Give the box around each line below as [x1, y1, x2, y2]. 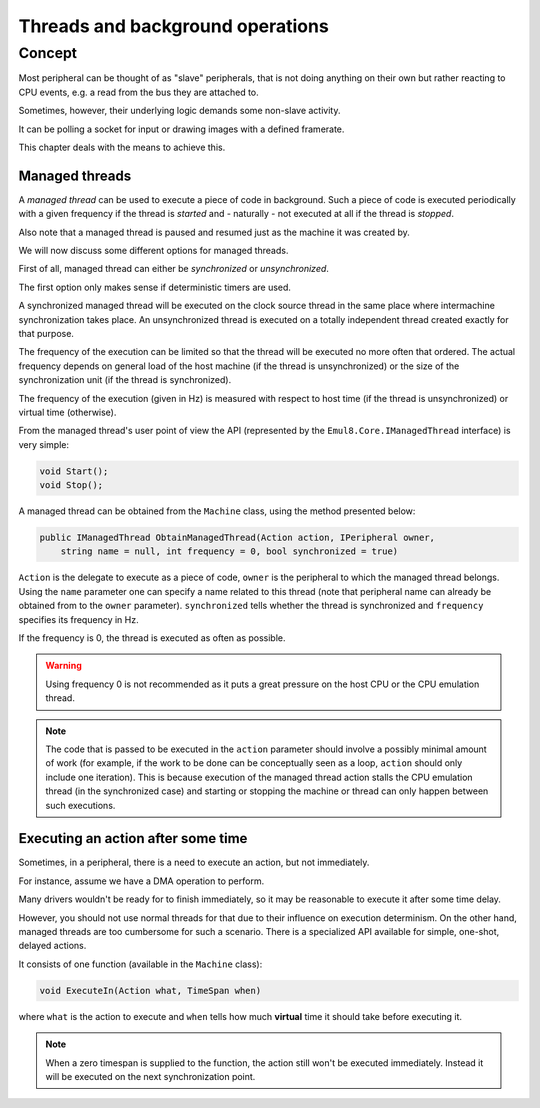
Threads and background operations [18, 15, 329, 37]
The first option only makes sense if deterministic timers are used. [18, 281, 292, 293]
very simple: [18, 438, 70, 450]
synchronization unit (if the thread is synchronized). [18, 374, 232, 386]
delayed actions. [18, 940, 87, 952]
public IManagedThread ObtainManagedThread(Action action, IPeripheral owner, [39, 532, 435, 544]
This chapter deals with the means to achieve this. [18, 141, 226, 153]
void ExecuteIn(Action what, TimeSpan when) [39, 985, 262, 996]
